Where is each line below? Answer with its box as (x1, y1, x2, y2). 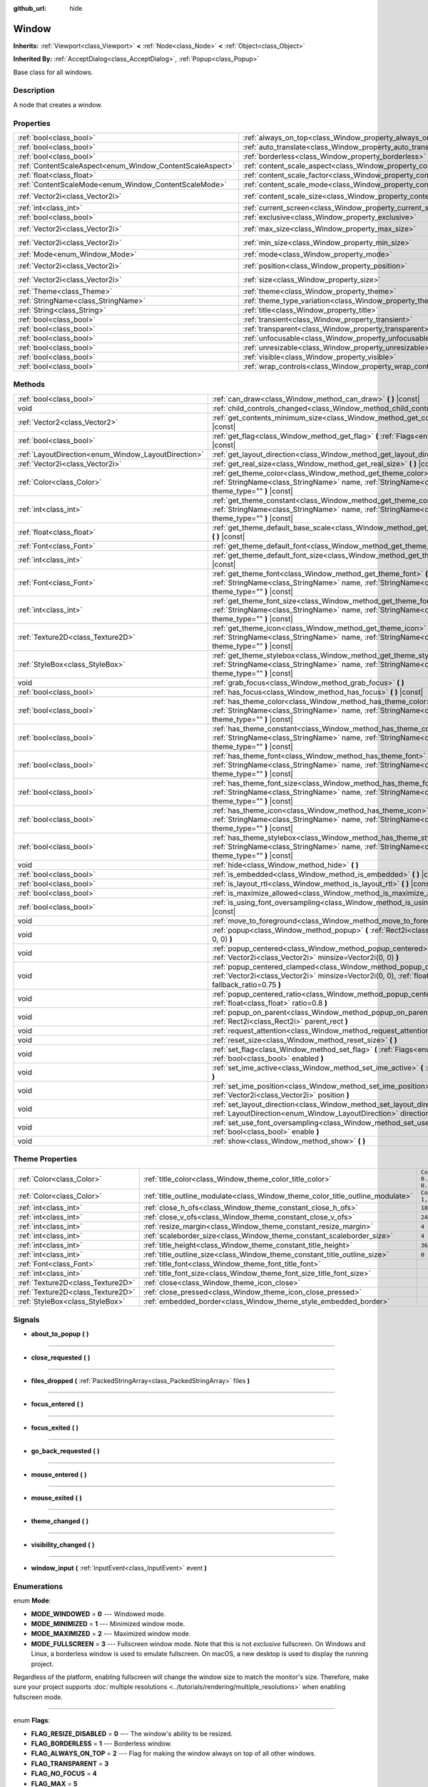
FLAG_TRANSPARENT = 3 (31, 1759, 109, 1768)
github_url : (13, 4, 46, 12)
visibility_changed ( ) (31, 1540, 95, 1549)
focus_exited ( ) (31, 1423, 78, 1432)
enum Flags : (13, 1716, 50, 1725)
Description (13, 86, 55, 96)
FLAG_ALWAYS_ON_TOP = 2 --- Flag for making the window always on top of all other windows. (31, 1749, 317, 1758)
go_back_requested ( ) (31, 1447, 100, 1455)
